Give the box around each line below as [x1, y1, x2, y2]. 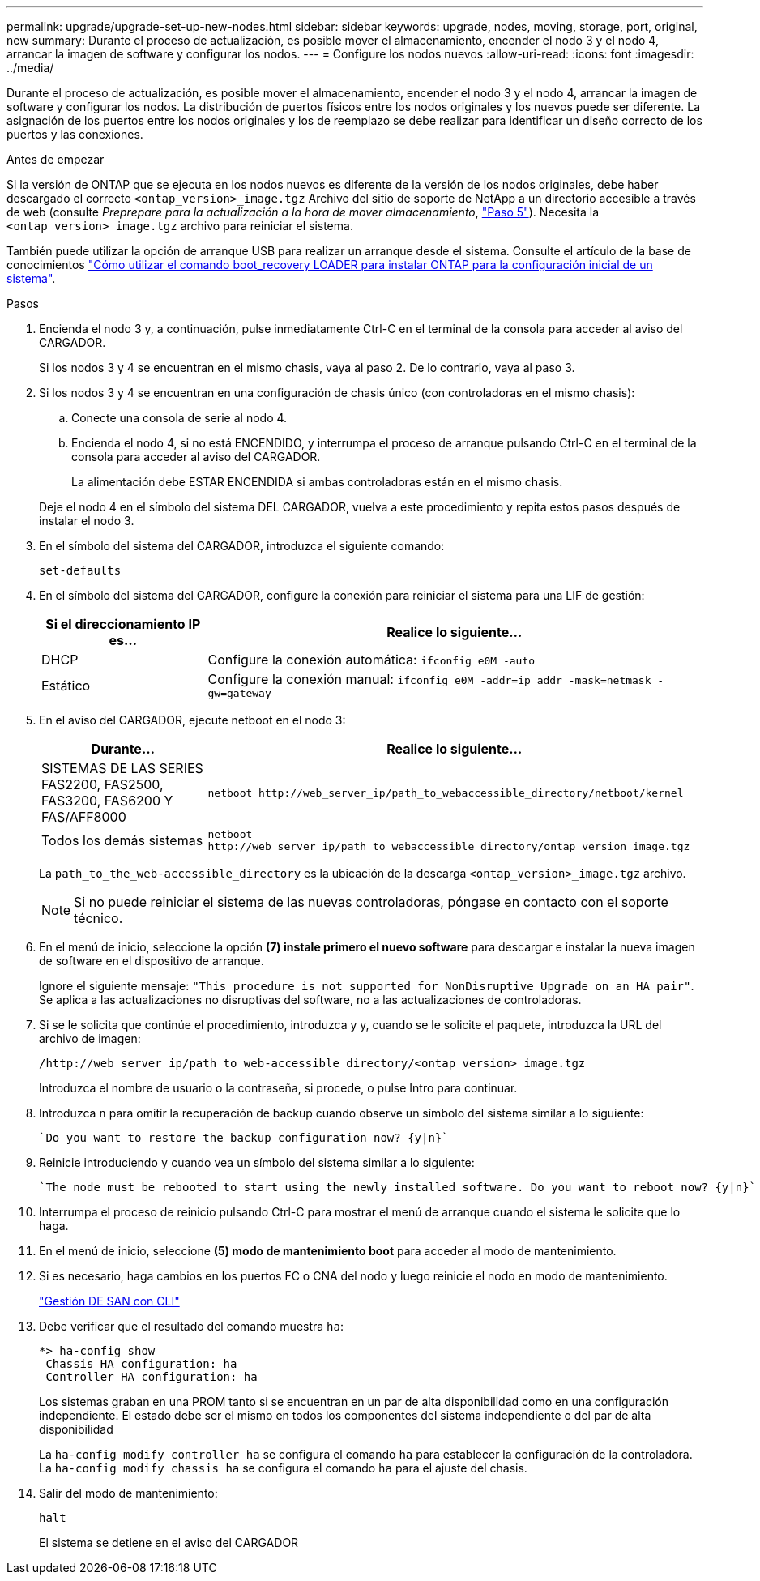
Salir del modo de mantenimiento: [39, 1486, 218, 1500]
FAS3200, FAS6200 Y [41, 793, 173, 809]
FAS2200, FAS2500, [41, 776, 164, 793]
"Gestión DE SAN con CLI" [39, 1294, 180, 1308]
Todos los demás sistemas [41, 832, 203, 848]
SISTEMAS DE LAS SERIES [41, 760, 203, 776]
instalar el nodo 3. [39, 514, 134, 528]
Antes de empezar [6, 152, 105, 166]
